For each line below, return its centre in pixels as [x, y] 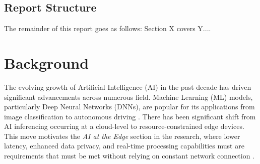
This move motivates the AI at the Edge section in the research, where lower [122, 136]
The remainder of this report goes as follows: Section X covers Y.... [108, 28]
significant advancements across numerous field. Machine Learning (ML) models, [128, 97]
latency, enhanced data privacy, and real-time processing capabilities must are [124, 146]
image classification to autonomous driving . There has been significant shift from [130, 116]
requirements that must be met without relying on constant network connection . [129, 156]
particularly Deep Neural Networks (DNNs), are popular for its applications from [129, 107]
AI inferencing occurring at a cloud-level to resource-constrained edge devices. [124, 126]
